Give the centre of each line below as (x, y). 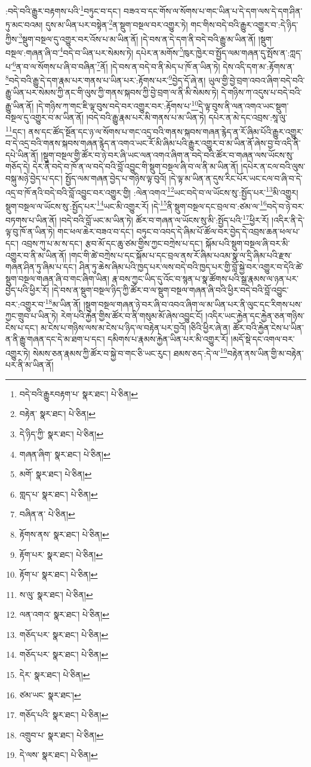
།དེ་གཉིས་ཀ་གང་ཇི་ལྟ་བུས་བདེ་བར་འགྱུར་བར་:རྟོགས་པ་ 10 (117, 105)
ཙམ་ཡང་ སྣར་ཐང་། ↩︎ (50, 694)
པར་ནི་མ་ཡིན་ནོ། (30, 365)
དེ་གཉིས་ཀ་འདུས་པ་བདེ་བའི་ (261, 92)
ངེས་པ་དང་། (22, 327)
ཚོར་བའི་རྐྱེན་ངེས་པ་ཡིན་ (268, 327)
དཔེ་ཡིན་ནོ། (22, 154)
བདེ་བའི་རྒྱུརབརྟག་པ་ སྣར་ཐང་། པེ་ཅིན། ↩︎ (79, 393)
